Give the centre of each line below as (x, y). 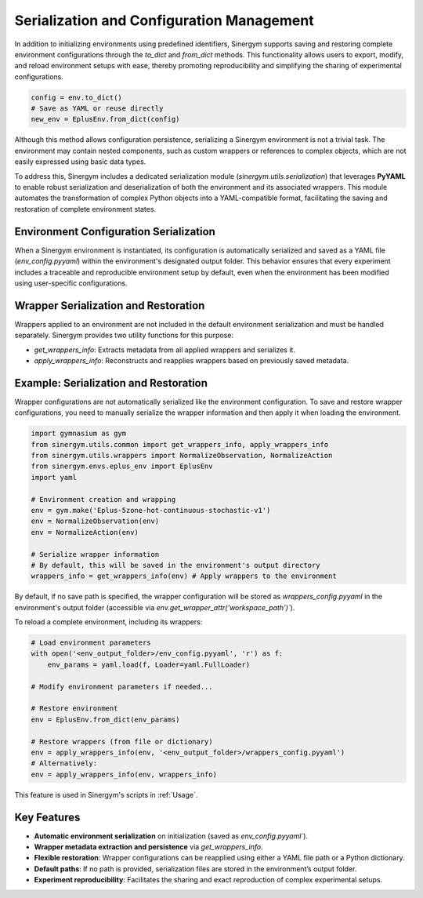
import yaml (54, 477)
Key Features (47, 817)
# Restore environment (74, 709)
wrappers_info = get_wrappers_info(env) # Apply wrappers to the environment (184, 576)
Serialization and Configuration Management (164, 20)
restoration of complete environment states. (85, 209)
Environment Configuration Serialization (115, 231)
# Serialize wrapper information (95, 554)
